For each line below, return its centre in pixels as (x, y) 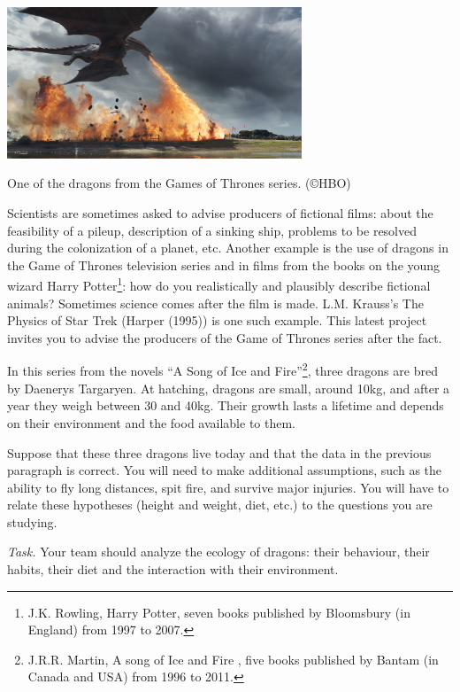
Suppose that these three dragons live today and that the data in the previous (219, 452)
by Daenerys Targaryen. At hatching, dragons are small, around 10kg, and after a (229, 388)
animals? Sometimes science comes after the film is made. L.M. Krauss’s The (215, 303)
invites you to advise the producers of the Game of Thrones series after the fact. (225, 337)
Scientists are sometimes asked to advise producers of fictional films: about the (220, 213)
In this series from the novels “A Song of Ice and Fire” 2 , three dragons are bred (222, 369)
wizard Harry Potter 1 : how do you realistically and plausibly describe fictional (219, 284)
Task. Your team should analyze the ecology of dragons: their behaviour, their (218, 552)
